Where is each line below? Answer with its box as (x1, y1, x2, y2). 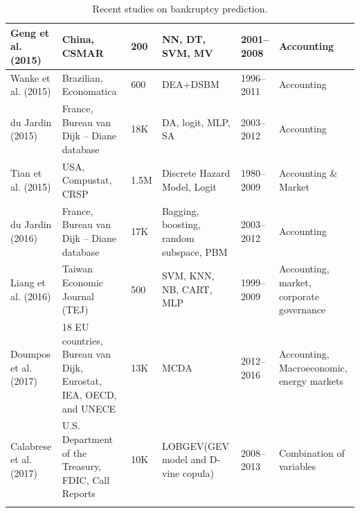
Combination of (278, 445, 345, 460)
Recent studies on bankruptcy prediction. (92, 1, 268, 15)
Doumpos (10, 347, 51, 361)
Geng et (10, 25, 50, 40)
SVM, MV (161, 45, 213, 60)
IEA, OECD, (62, 387, 117, 401)
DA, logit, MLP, (161, 114, 231, 129)
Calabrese (10, 438, 52, 453)
